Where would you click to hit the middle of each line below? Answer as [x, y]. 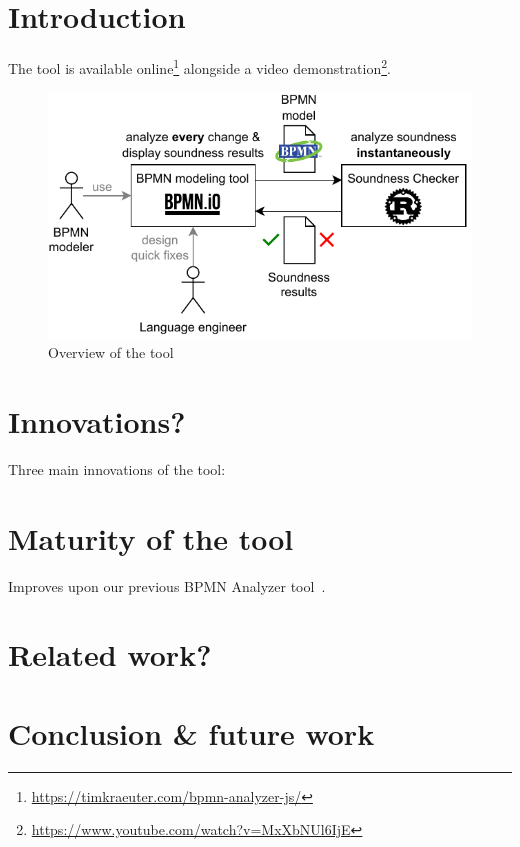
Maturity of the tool [151, 537]
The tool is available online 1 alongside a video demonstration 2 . [199, 66]
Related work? [110, 654]
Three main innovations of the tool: [117, 468]
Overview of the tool [111, 352]
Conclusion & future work [191, 732]
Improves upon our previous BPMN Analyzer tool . [167, 585]
